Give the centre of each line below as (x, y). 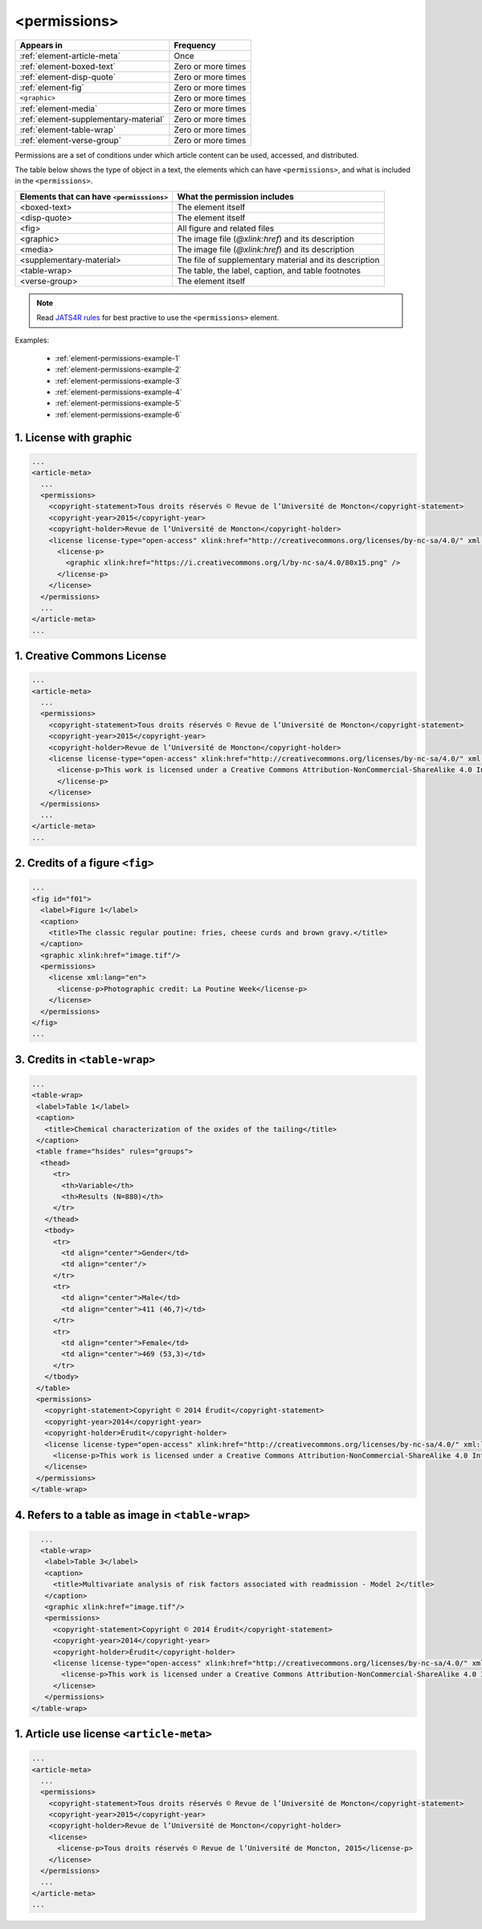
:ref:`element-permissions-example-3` (118, 380)
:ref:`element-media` (59, 109)
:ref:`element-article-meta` (70, 56)
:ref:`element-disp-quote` (68, 76)
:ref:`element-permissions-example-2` (118, 369)
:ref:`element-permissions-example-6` (118, 414)
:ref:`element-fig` (52, 87)
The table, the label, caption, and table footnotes (269, 270)
